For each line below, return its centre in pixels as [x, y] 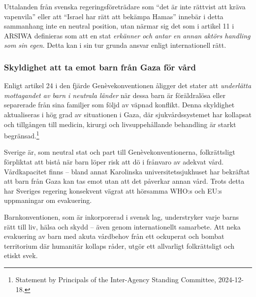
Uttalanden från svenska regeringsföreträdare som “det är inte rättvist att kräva [125, 6]
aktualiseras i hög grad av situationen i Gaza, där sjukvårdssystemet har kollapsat [128, 114]
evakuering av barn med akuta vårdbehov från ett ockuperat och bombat [114, 236]
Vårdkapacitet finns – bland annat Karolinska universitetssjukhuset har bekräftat [127, 171]
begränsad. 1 [22, 135]
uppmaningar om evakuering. [48, 200]
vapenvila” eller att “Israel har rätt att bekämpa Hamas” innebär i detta [114, 16]
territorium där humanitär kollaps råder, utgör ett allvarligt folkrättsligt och [119, 246]
